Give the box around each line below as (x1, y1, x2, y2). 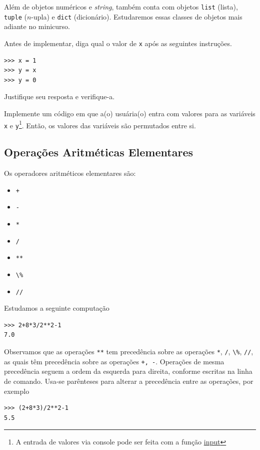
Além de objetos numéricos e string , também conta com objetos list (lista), (4, 2, 238, 12)
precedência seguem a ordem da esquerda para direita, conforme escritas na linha (4, 366, 252, 376)
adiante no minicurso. (4, 21, 70, 32)
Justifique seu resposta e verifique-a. (4, 91, 115, 102)
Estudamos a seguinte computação (4, 303, 109, 313)
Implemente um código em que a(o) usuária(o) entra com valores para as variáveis (4, 108, 255, 118)
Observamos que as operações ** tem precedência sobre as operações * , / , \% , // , (4, 346, 253, 357)
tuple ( (4, 11, 27, 22)
